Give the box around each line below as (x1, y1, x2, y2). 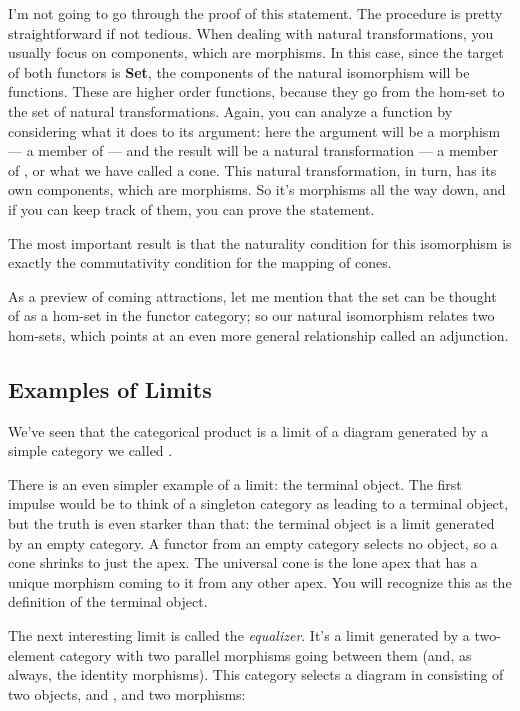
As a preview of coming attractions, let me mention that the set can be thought (8, 285, 497, 306)
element (8, 644, 56, 665)
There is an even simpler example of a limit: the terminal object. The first (8, 473, 462, 494)
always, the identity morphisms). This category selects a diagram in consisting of (8, 664, 504, 685)
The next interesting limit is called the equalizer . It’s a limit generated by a (8, 625, 470, 646)
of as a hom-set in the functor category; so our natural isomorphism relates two (8, 305, 495, 326)
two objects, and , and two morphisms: (8, 683, 246, 704)
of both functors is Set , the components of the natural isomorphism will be (8, 61, 470, 82)
